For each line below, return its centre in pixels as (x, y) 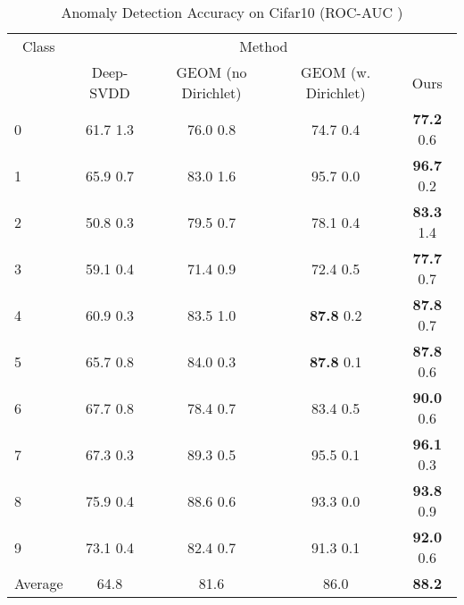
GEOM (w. (336, 72)
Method (264, 46)
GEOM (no (211, 72)
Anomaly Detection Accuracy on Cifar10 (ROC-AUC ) (232, 12)
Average (39, 583)
